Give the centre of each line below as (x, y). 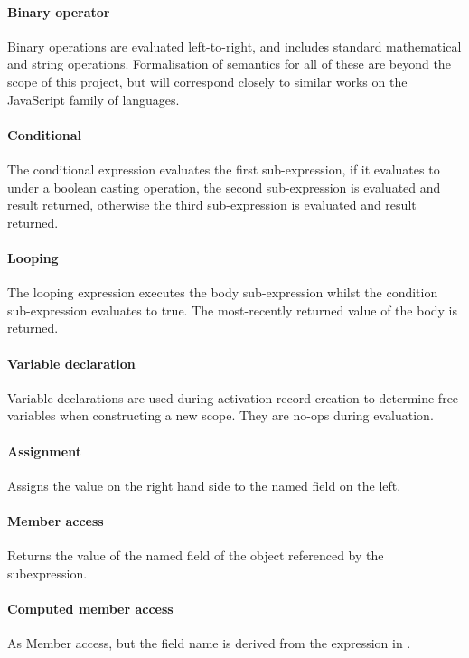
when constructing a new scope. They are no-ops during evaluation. (247, 415)
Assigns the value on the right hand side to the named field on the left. (204, 485)
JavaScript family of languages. (94, 99)
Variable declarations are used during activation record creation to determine (221, 397)
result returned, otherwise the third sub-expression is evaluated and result (212, 205)
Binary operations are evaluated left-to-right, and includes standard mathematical (234, 46)
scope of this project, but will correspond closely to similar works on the (207, 81)
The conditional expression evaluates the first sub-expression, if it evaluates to (224, 169)
